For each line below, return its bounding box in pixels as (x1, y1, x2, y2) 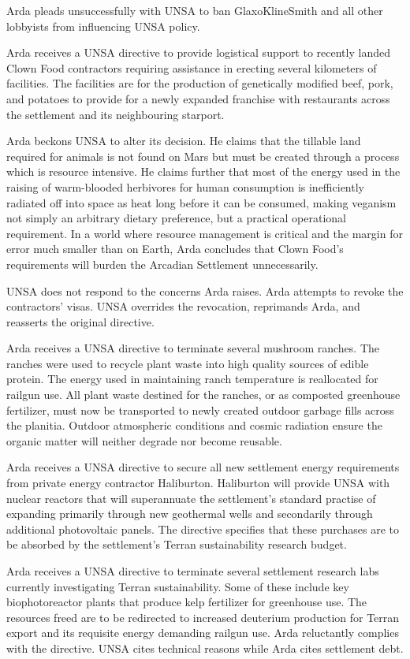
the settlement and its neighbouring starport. (6, 106, 225, 122)
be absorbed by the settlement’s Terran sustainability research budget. (6, 536, 347, 553)
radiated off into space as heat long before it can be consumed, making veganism (6, 194, 397, 210)
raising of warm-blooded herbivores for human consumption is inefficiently (6, 178, 364, 195)
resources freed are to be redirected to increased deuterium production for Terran (6, 609, 400, 625)
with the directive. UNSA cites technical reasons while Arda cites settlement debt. (6, 639, 404, 656)
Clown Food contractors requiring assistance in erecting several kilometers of (6, 59, 377, 76)
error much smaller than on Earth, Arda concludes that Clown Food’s (6, 240, 344, 257)
